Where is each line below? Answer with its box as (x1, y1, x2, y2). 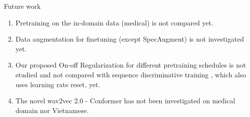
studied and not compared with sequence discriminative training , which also (15, 69, 247, 79)
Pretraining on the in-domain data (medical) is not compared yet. (15, 17, 214, 27)
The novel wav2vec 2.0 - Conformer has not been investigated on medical (15, 95, 235, 106)
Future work (4, 1, 41, 11)
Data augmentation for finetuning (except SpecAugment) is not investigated (15, 34, 244, 44)
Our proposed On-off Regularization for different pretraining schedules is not (15, 60, 246, 70)
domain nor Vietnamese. (15, 105, 89, 115)
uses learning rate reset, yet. (15, 79, 100, 89)
